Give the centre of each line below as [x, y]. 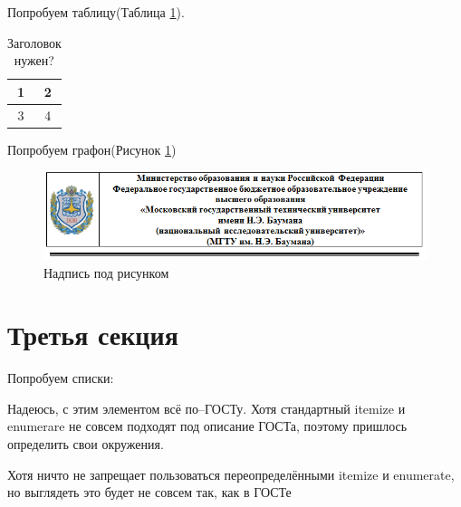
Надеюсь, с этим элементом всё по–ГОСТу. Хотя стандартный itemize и [206, 408]
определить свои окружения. [86, 444]
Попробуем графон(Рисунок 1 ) [92, 149]
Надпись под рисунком [106, 272]
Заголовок [34, 42]
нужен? [34, 60]
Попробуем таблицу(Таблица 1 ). [96, 12]
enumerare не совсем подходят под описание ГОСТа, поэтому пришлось [207, 426]
